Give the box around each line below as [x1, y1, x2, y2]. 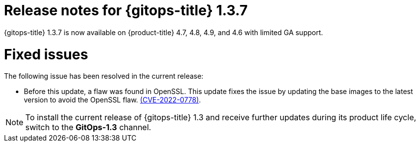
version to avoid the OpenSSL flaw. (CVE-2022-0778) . [24, 96, 201, 104]
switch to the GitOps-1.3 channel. [25, 122, 151, 133]
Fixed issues [4, 46, 88, 63]
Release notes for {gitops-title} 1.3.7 [4, 2, 248, 19]
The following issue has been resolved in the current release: [4, 72, 204, 81]
